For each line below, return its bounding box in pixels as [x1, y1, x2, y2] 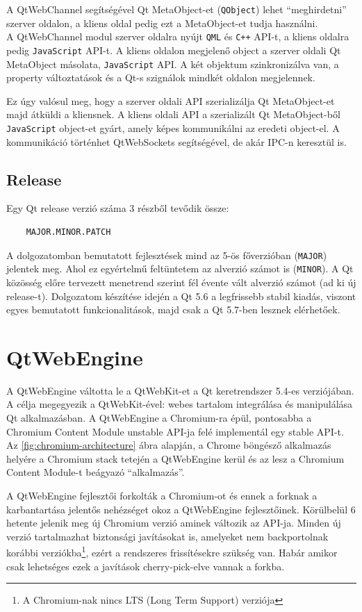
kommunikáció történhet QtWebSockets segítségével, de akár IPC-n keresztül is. [6, 134, 347, 149]
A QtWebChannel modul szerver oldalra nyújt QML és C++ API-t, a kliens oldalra [6, 29, 349, 44]
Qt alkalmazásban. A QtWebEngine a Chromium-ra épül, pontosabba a [6, 411, 312, 425]
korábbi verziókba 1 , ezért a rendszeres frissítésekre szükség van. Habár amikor [6, 543, 338, 560]
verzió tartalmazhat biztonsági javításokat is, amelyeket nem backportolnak [6, 529, 329, 543]
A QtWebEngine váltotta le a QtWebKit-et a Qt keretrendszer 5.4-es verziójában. [6, 383, 354, 397]
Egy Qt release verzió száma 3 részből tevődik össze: [6, 201, 229, 215]
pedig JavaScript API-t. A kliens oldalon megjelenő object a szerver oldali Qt [6, 42, 341, 57]
